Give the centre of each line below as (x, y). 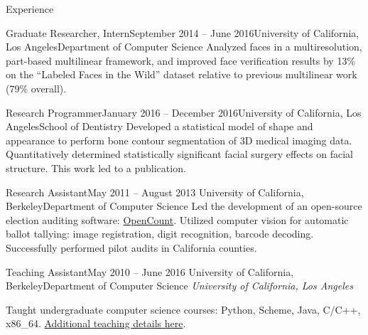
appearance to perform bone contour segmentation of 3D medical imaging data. (179, 140)
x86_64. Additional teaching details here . (96, 323)
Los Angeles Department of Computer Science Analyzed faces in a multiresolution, (184, 47)
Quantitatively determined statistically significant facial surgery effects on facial (179, 154)
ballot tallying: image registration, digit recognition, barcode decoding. (160, 234)
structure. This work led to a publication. (96, 167)
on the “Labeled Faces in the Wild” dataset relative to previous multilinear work (182, 74)
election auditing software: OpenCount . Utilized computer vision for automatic (177, 219)
